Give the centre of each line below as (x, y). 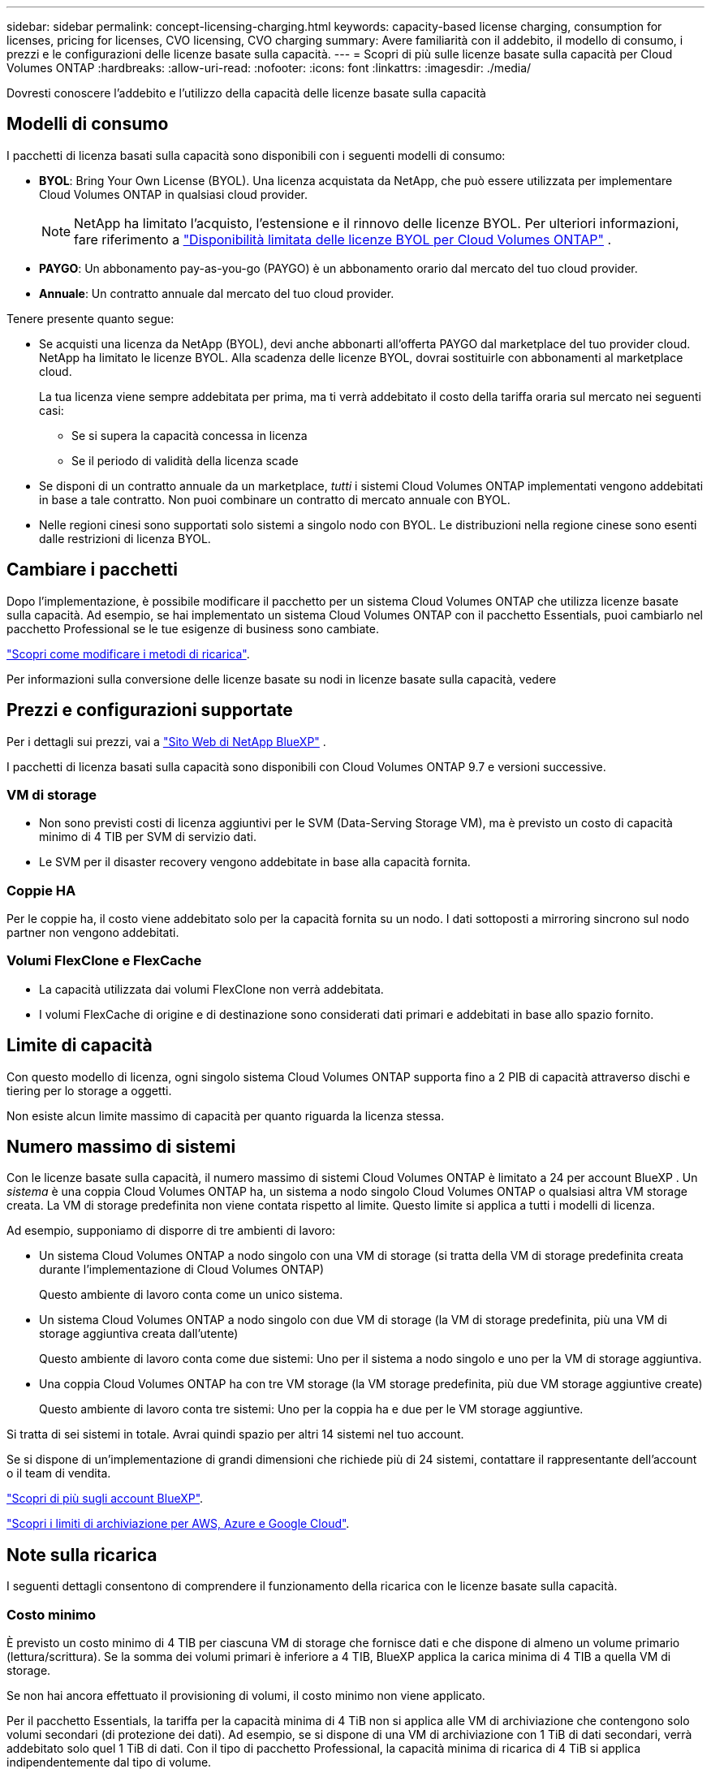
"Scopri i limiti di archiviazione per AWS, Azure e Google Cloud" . (178, 1524)
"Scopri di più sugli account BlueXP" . (105, 1499)
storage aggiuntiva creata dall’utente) (139, 1334)
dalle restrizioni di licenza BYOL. (125, 538)
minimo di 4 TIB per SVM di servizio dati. (148, 837)
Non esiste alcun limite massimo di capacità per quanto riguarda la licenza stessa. (226, 1115)
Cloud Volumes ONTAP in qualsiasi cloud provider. (173, 194)
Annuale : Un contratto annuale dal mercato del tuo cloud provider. (217, 293)
